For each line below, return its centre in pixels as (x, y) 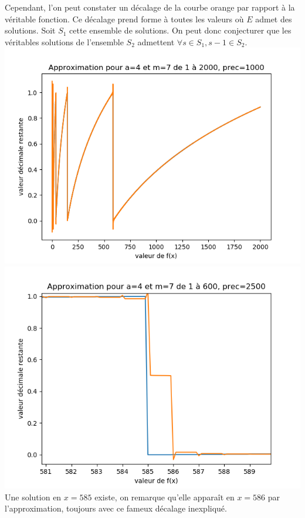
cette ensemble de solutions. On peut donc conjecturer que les (180, 30)
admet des (274, 19)
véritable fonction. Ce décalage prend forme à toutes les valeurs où (124, 19)
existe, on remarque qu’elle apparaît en (165, 497)
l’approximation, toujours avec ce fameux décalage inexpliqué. (116, 508)
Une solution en (33, 497)
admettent (156, 41)
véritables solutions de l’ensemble (64, 41)
